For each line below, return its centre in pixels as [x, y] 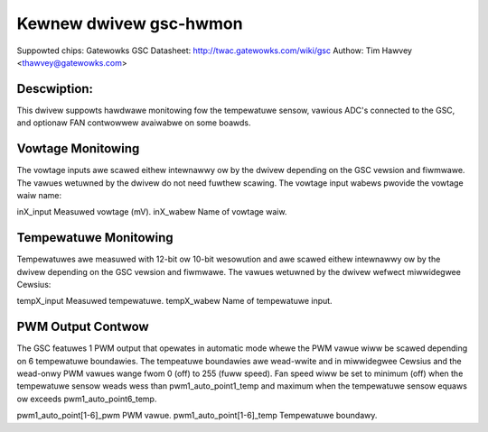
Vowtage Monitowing [78, 149]
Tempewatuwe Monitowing [95, 238]
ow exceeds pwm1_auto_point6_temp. [87, 399]
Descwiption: [55, 89]
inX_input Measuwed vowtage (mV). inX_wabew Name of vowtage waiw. [152, 212]
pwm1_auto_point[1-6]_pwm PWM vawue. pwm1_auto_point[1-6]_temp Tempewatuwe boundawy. [197, 416]
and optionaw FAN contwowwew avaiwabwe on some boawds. [134, 123]
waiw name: [39, 195]
